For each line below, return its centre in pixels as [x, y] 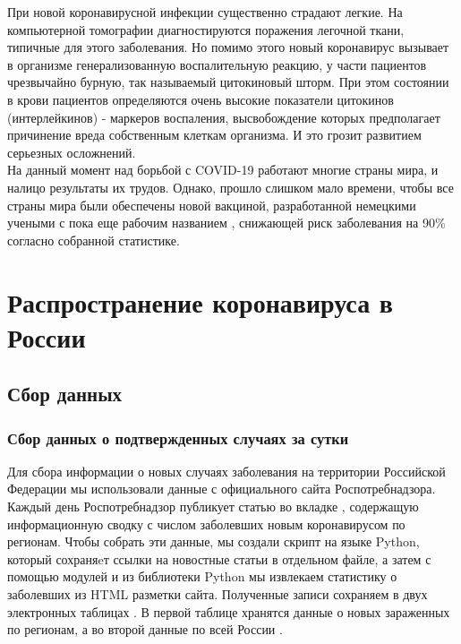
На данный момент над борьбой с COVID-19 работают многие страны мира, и [223, 170]
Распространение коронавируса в [200, 301]
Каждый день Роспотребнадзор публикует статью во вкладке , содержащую [213, 507]
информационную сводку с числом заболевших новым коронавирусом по [206, 524]
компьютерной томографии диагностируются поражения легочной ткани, [206, 29]
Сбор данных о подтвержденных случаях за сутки [178, 438]
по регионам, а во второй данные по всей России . [145, 629]
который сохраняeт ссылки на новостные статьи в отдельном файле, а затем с [219, 558]
